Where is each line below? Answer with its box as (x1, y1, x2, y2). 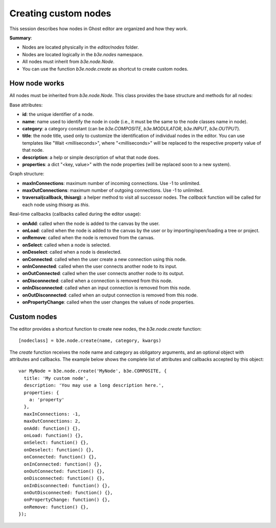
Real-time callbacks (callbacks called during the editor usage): (9, 211, 142, 217)
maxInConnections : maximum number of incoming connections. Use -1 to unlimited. (22, 180, 201, 186)
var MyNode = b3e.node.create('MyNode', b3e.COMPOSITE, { (18, 368, 167, 374)
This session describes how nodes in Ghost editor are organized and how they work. (9, 26, 188, 32)
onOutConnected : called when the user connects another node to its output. (22, 270, 185, 277)
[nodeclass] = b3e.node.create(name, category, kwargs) (18, 338, 162, 343)
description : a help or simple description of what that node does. (22, 154, 160, 160)
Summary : (9, 35, 32, 41)
